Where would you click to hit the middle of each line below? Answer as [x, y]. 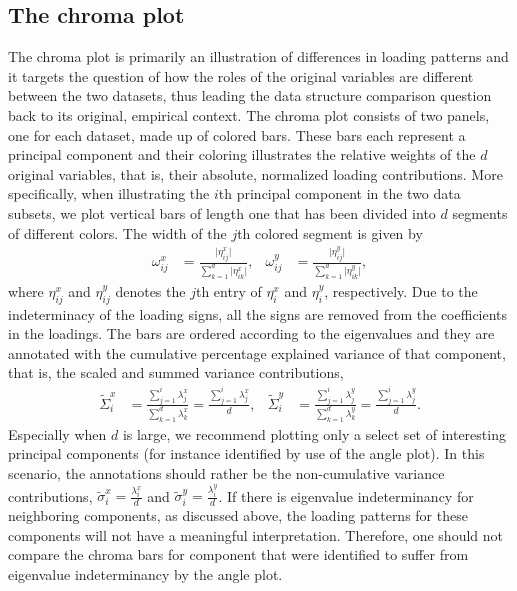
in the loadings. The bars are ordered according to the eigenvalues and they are [251, 333]
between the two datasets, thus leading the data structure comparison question [250, 95]
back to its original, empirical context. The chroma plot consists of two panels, [249, 114]
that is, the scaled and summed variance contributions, [176, 372]
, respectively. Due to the [401, 290]
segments [480, 212]
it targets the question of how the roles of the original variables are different [241, 75]
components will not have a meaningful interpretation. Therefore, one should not [256, 534]
